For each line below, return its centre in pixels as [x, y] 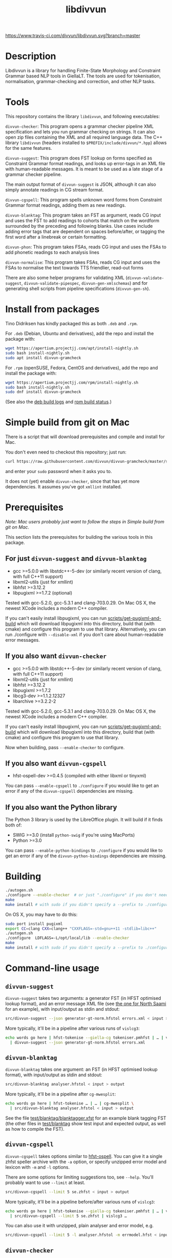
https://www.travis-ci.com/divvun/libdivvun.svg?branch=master [73, 36]
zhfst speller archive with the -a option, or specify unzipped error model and [86, 1162]
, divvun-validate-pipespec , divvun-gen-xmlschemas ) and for [84, 283]
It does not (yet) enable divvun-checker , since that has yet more [72, 481]
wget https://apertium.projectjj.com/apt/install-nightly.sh [72, 348]
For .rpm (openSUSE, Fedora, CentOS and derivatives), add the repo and [82, 367]
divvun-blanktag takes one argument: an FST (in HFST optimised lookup [81, 1069]
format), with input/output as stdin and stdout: [54, 1075]
